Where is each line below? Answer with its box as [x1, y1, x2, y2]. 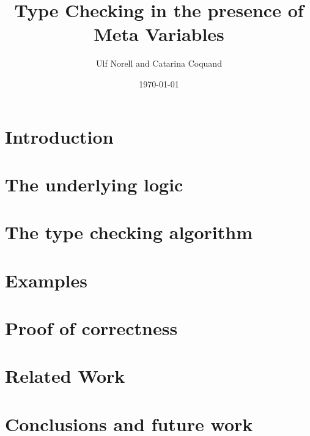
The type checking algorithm [5, 220, 253, 245]
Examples [5, 267, 87, 292]
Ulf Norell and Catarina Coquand [96, 57, 222, 70]
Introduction [5, 124, 114, 149]
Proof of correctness [5, 316, 178, 340]
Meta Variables [94, 21, 224, 46]
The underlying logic [5, 171, 183, 196]
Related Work [5, 363, 125, 388]
